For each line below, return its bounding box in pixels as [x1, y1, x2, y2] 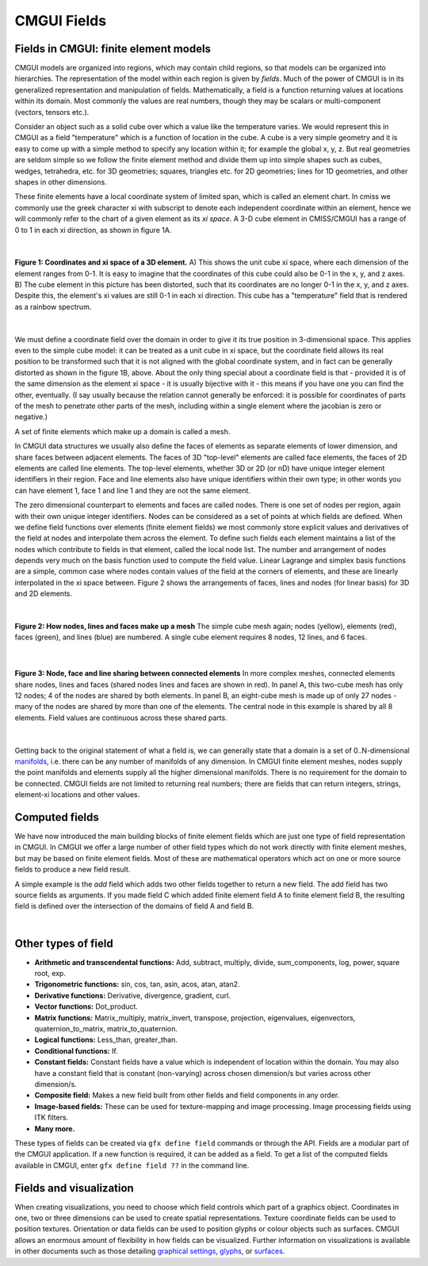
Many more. [34, 1123, 75, 1133]
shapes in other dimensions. [14, 177, 107, 186]
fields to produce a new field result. [14, 864, 131, 875]
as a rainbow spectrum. [14, 302, 92, 311]
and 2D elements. [14, 589, 73, 598]
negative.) [14, 412, 48, 421]
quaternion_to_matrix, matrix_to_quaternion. [34, 1024, 178, 1033]
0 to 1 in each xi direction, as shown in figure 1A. [14, 225, 172, 235]
